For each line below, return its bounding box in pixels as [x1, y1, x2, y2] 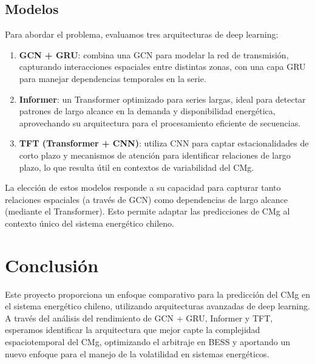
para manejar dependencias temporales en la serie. [19, 72, 206, 84]
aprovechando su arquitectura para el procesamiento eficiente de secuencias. [19, 116, 301, 129]
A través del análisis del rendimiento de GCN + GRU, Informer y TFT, [5, 311, 273, 324]
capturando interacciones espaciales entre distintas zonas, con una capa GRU [19, 60, 306, 73]
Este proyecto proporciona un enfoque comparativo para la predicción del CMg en [5, 287, 310, 300]
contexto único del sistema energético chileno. [5, 216, 174, 229]
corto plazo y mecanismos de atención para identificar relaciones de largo [19, 148, 291, 161]
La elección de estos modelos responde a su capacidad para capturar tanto [5, 181, 281, 194]
